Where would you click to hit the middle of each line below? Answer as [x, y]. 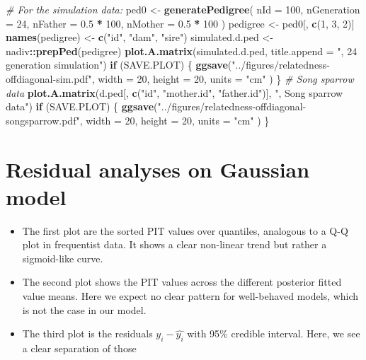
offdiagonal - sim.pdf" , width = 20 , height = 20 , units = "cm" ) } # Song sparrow [180, 78]
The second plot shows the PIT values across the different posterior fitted [182, 282]
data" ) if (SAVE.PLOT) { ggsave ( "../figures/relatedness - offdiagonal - [156, 106]
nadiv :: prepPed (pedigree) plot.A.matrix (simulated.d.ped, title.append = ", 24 [182, 51]
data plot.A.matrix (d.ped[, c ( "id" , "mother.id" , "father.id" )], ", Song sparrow [175, 92]
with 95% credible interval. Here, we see [274, 333]
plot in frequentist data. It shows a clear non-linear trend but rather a [175, 244]
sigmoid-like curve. [63, 258]
